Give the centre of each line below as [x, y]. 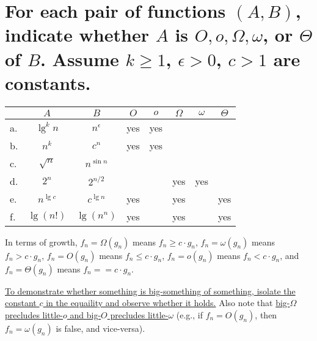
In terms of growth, [41, 242]
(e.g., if [189, 314]
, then [266, 314]
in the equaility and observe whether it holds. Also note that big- [168, 303]
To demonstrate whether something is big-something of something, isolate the [150, 290]
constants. [48, 82]
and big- [86, 314]
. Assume [79, 58]
